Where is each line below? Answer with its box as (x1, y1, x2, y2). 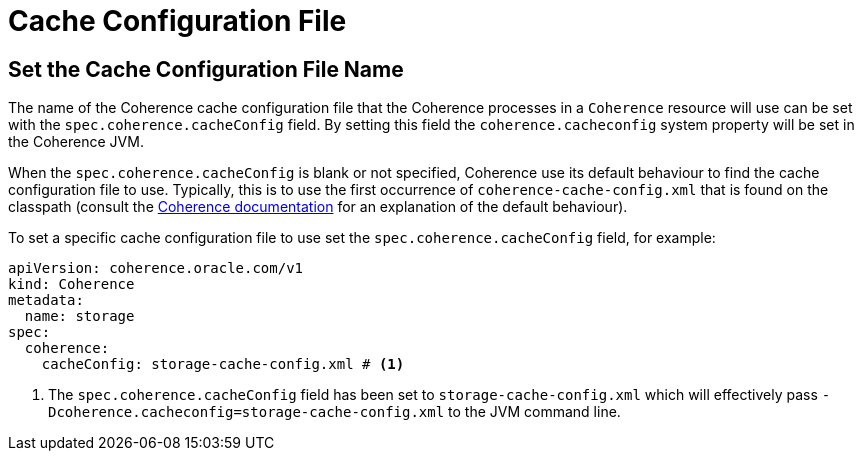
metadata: (8, 292, 84, 309)
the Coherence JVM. (8, 133, 144, 151)
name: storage (24, 308, 135, 325)
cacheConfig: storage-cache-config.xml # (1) (41, 356, 405, 373)
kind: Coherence (8, 276, 135, 293)
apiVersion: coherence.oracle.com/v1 (8, 260, 304, 277)
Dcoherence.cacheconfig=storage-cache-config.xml (48, 404, 445, 421)
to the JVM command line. (448, 403, 621, 421)
